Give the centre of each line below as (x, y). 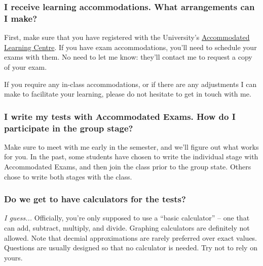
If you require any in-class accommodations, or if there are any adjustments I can (130, 84)
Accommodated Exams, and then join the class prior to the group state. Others (128, 167)
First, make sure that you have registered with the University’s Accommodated (127, 37)
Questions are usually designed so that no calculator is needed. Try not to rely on (131, 248)
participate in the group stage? (69, 128)
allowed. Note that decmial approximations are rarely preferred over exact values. (130, 237)
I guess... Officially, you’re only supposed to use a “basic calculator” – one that (127, 218)
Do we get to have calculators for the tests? (95, 199)
